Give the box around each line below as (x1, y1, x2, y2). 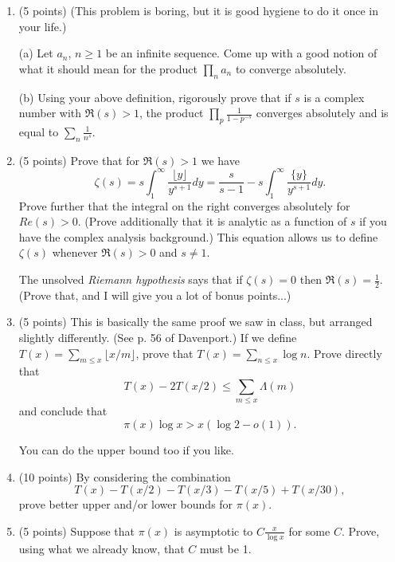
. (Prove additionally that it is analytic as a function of (77, 213, 347, 230)
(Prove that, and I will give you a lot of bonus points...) (18, 286, 291, 303)
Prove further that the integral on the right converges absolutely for (18, 197, 350, 214)
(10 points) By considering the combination (18, 468, 231, 485)
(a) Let (18, 45, 53, 61)
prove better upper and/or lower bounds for (18, 496, 233, 513)
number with (18, 104, 82, 121)
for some (288, 522, 330, 539)
